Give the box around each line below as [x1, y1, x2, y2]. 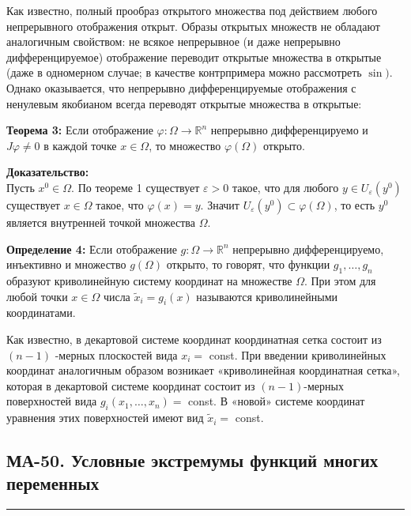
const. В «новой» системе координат [188, 393, 365, 409]
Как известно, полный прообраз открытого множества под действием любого [6, 2, 378, 18]
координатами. [6, 304, 76, 321]
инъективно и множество [6, 256, 126, 273]
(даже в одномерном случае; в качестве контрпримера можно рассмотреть [6, 64, 362, 81]
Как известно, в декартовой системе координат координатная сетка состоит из [6, 330, 382, 347]
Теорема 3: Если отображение [6, 122, 153, 138]
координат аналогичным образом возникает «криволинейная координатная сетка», [6, 362, 400, 379]
